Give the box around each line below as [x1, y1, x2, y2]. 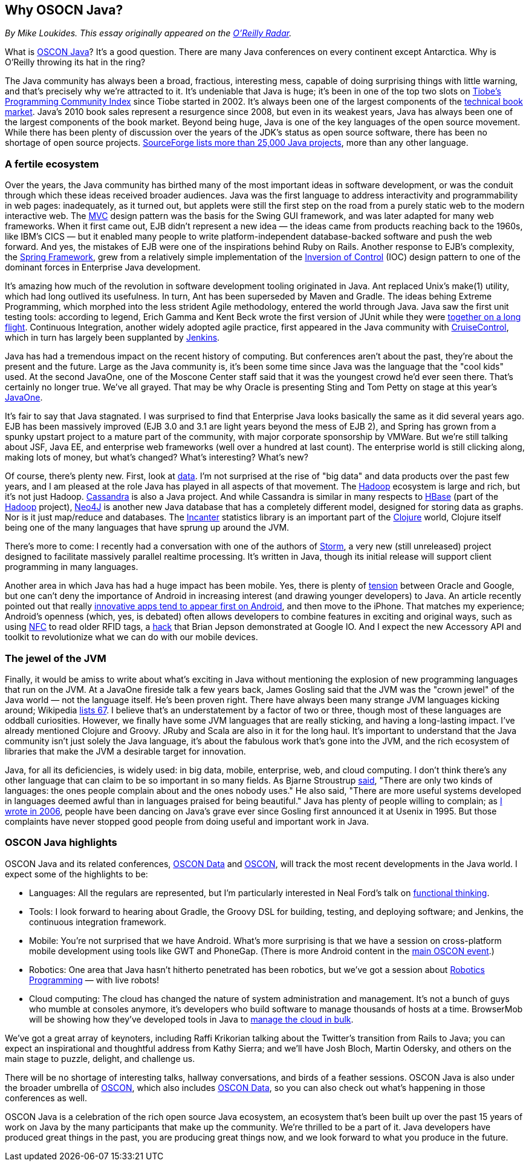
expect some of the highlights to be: [5, 868, 148, 879]
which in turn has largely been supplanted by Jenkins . [5, 332, 220, 343]
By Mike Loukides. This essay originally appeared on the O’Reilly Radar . [5, 28, 292, 39]
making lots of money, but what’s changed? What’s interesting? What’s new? [5, 452, 308, 463]
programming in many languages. [5, 562, 138, 572]
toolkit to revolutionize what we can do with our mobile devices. [5, 632, 258, 643]
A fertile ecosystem [5, 157, 99, 170]
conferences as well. [5, 1092, 87, 1103]
